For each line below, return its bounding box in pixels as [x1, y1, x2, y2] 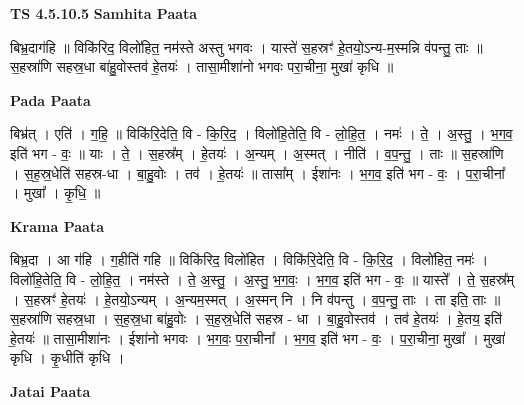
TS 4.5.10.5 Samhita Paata [10, 3, 198, 23]
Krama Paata [10, 215, 104, 236]
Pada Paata [10, 89, 91, 110]
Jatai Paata [10, 380, 91, 401]
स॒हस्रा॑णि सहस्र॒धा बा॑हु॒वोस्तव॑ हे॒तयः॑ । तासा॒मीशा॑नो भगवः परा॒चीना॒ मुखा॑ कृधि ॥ [10, 56, 394, 77]
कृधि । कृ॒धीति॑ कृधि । [10, 347, 125, 368]
